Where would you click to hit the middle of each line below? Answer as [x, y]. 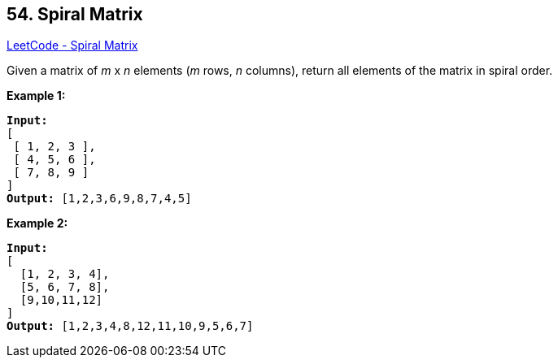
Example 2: [37, 223]
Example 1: [36, 96]
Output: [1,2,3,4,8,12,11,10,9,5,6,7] [130, 326]
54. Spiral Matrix [75, 14]
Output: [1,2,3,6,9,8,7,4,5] [99, 199]
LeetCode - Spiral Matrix [72, 45]
